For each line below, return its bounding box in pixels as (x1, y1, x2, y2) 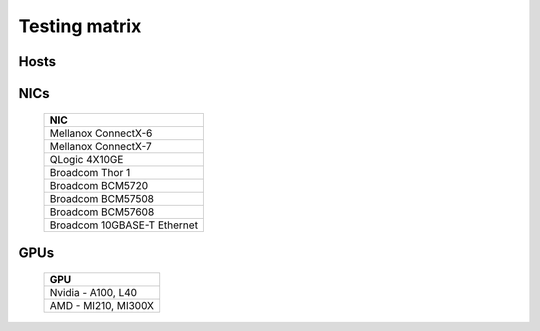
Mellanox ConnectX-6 (49, 126, 153, 140)
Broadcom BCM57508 (49, 191, 155, 205)
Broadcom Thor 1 (49, 165, 131, 179)
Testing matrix (18, 15, 142, 37)
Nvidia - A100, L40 (49, 285, 138, 299)
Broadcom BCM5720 (49, 178, 149, 192)
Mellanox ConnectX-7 (49, 139, 152, 153)
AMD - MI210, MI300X (49, 298, 155, 312)
